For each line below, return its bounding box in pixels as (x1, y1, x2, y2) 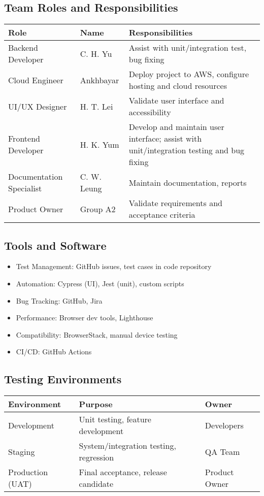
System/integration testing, (79, 440, 176, 452)
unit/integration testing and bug (128, 144, 245, 156)
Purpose (79, 398, 113, 410)
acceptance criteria (128, 209, 195, 221)
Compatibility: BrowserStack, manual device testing (16, 329, 178, 340)
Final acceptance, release (79, 466, 167, 478)
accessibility (128, 106, 171, 118)
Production (8, 466, 48, 478)
